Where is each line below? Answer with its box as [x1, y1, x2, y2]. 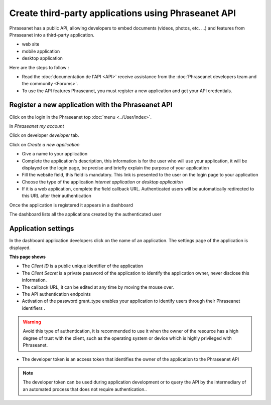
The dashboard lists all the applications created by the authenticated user [9, 211, 162, 218]
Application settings [9, 225, 74, 233]
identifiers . [22, 305, 45, 311]
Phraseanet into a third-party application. [9, 32, 95, 38]
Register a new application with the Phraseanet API [9, 101, 173, 109]
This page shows [9, 254, 46, 260]
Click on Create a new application [9, 141, 80, 147]
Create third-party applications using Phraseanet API [9, 8, 236, 19]
